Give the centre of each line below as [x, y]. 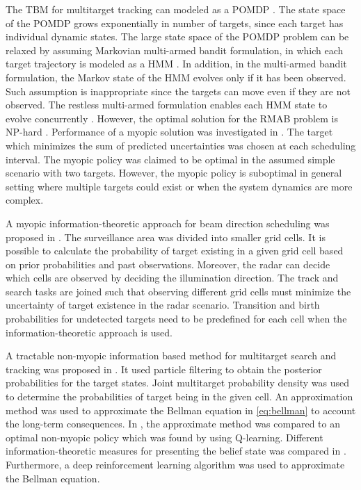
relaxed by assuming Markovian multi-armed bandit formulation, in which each [175, 50]
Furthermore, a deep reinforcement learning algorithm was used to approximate [175, 464]
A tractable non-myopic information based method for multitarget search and [171, 356]
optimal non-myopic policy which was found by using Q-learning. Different [165, 437]
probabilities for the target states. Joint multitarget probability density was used [177, 383]
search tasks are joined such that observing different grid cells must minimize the [178, 291]
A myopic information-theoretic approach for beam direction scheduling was [168, 223]
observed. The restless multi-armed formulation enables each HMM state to [167, 105]
